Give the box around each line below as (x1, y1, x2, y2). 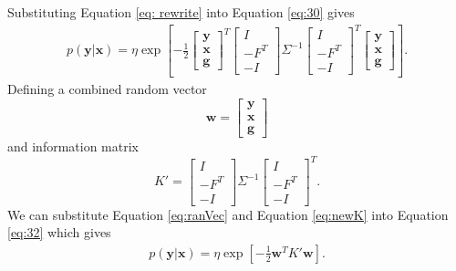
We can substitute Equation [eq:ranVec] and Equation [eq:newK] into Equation (7, 204, 449, 224)
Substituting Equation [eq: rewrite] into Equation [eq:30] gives (7, 3, 355, 21)
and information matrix (7, 136, 140, 155)
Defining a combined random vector (7, 79, 207, 99)
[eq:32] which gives (7, 223, 111, 242)
